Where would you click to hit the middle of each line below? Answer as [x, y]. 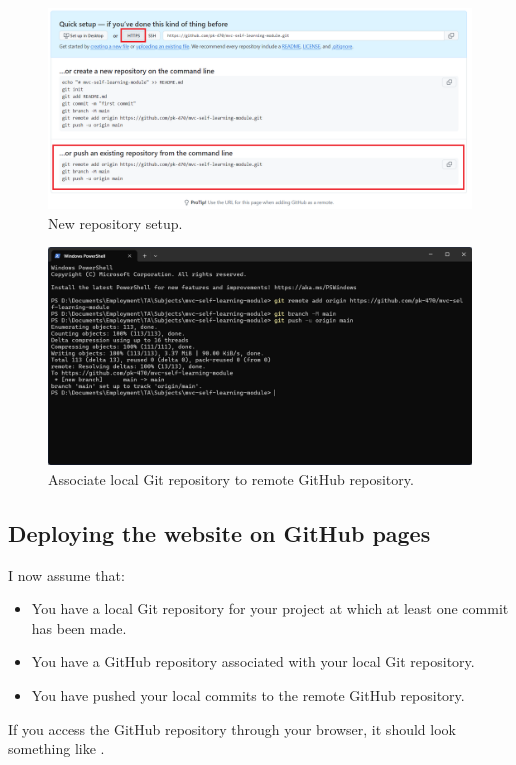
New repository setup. [115, 222]
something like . [56, 748]
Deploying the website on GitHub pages [219, 532]
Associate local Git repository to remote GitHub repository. [231, 478]
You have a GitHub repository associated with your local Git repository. [253, 661]
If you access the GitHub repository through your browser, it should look [232, 728]
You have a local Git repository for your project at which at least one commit [270, 608]
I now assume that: [66, 574]
